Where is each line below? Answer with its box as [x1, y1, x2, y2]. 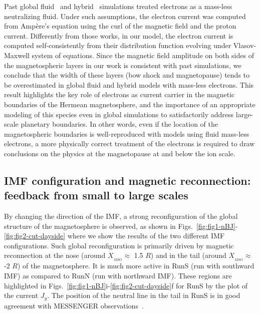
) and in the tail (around [150, 250, 226, 260]
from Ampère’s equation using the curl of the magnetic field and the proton [4, 21, 236, 31]
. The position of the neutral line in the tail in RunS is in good [47, 290, 240, 300]
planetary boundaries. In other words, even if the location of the [21, 119, 218, 129]
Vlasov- [233, 40, 256, 51]
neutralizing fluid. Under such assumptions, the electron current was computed [4, 11, 246, 21]
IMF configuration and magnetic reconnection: [4, 172, 251, 188]
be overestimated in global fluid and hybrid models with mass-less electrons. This [4, 79, 254, 90]
